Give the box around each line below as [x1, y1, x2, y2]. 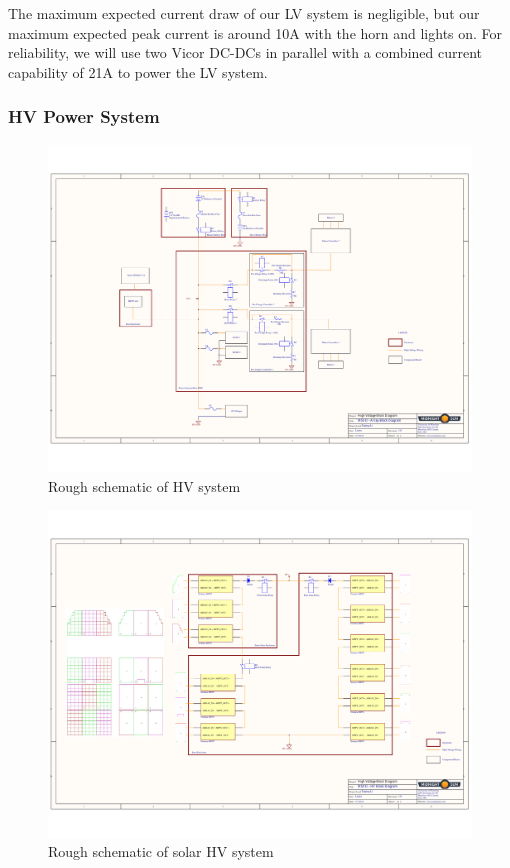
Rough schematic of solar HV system [48, 841, 274, 862]
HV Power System [8, 104, 160, 129]
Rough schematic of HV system [48, 475, 241, 496]
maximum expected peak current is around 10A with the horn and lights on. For [8, 22, 503, 43]
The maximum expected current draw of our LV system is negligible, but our [8, 3, 480, 23]
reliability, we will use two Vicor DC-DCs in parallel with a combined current [8, 42, 482, 63]
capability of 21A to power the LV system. [8, 61, 268, 82]
